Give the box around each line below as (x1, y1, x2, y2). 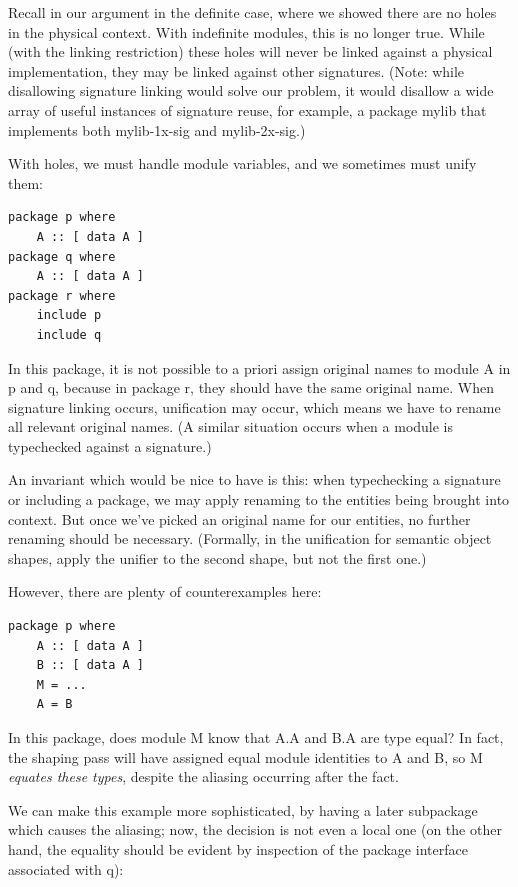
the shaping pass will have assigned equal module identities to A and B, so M (8, 746, 483, 767)
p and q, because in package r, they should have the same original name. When (8, 377, 495, 398)
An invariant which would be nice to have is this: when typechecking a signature (8, 469, 501, 490)
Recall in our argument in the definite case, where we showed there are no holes (8, 2, 497, 22)
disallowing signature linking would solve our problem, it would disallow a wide (8, 80, 494, 101)
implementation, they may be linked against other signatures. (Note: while (8, 60, 465, 81)
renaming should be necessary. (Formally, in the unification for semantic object (8, 528, 492, 549)
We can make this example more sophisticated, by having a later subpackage (8, 799, 478, 820)
